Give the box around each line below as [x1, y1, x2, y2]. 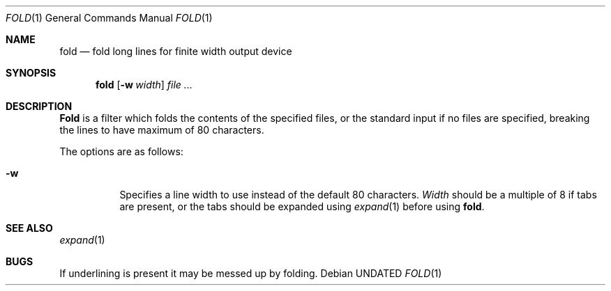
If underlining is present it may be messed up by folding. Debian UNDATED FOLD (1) [59, 267, 442, 279]
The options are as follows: [59, 145, 183, 157]
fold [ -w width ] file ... [96, 79, 193, 91]
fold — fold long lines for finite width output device [59, 45, 292, 57]
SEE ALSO [6, 222, 53, 234]
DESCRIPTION [6, 100, 73, 112]
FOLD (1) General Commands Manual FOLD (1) [6, 12, 213, 24]
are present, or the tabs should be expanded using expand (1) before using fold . [119, 200, 485, 212]
